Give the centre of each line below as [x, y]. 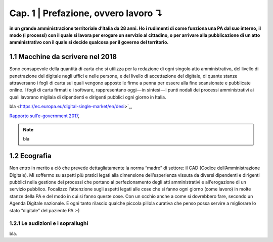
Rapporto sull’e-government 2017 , [44, 116]
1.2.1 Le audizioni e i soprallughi [49, 223]
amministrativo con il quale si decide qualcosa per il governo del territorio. [89, 42]
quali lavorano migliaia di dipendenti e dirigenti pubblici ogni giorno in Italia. [88, 97]
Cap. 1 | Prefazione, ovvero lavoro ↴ [86, 13]
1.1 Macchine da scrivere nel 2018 [63, 57]
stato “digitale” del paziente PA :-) [44, 210]
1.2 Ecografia [30, 156]
